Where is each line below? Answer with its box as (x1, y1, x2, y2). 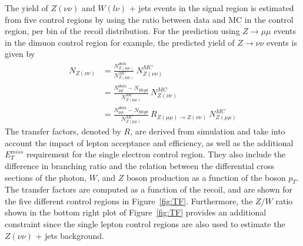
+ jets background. (35, 229, 104, 241)
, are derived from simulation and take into (130, 125, 285, 137)
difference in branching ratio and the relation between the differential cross (5, 159, 275, 171)
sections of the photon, (5, 171, 86, 183)
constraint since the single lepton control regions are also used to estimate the (5, 218, 285, 230)
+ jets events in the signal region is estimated (129, 2, 294, 14)
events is (267, 36, 297, 48)
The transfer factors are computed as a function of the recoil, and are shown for (5, 183, 293, 196)
